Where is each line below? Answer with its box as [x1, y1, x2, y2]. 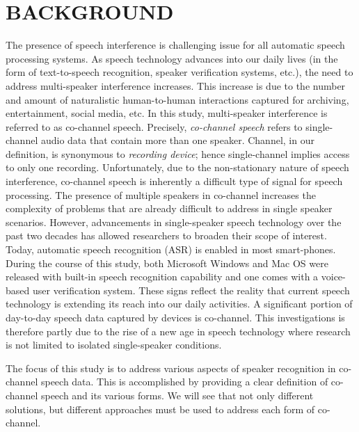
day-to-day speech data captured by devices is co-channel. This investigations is [6, 310, 345, 324]
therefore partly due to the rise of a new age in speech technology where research [6, 323, 351, 338]
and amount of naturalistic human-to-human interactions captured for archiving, [6, 92, 349, 106]
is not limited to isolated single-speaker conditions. [6, 337, 222, 352]
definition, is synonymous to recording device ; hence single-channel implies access [6, 146, 350, 161]
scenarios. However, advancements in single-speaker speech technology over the [6, 214, 342, 229]
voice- [321, 269, 346, 284]
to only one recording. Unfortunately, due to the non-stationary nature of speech [6, 160, 349, 175]
